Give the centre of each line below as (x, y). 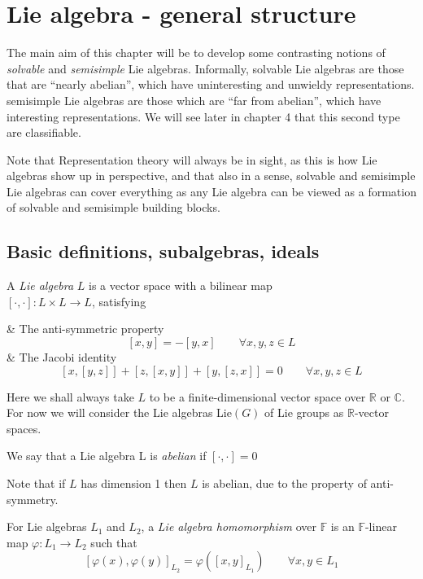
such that (114, 542)
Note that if (36, 483)
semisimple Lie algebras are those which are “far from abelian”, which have (194, 100)
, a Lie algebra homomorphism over (229, 526)
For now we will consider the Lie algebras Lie (119, 412)
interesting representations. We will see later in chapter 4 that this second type (203, 116)
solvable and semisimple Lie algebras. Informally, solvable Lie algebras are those (205, 68)
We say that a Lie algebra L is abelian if (107, 456)
